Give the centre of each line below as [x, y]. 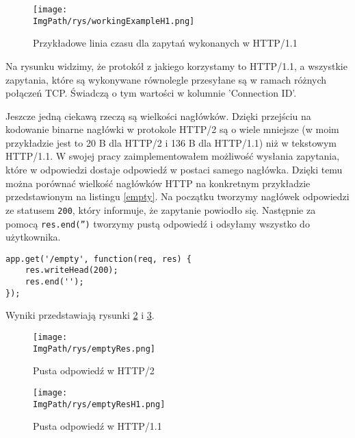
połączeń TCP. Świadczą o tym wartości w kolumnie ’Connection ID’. [151, 93]
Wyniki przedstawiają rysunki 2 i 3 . [80, 315]
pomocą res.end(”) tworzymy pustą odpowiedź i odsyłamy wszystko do [158, 223]
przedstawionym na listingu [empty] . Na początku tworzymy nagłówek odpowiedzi [177, 196]
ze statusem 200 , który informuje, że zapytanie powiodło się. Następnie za [161, 209]
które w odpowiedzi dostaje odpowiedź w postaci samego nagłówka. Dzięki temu [174, 170]
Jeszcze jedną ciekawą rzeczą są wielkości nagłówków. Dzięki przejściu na [158, 115]
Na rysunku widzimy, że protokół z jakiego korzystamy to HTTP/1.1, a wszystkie [176, 65]
